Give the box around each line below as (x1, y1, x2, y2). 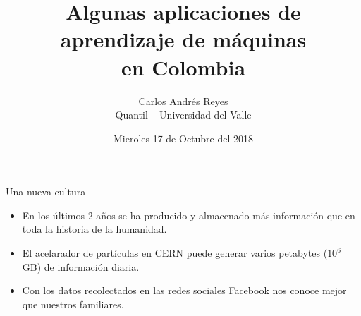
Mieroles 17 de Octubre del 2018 (113, 130, 254, 145)
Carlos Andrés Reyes (138, 93, 228, 108)
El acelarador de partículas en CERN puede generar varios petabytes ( (22, 245, 328, 260)
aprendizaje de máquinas (60, 25, 307, 54)
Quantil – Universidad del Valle (115, 107, 252, 122)
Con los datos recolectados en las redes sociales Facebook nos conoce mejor (22, 283, 347, 298)
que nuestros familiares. (22, 296, 124, 311)
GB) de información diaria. (22, 259, 140, 274)
